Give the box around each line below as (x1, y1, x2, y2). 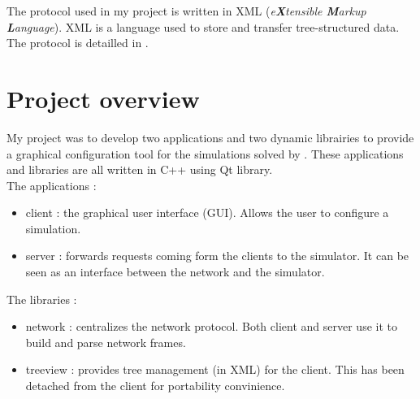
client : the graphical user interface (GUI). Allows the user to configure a (25, 204, 389, 221)
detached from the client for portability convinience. (25, 377, 285, 394)
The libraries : (6, 290, 77, 307)
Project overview (6, 81, 200, 115)
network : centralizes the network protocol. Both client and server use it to (25, 318, 397, 335)
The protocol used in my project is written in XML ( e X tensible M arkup (6, 2, 366, 19)
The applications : (6, 176, 97, 193)
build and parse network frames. (25, 333, 186, 350)
